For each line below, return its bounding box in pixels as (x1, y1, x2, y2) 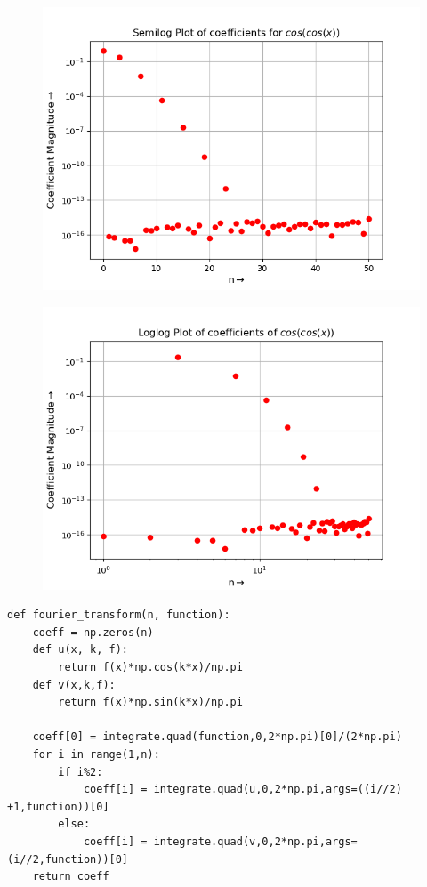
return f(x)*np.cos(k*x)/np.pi (58, 660, 243, 673)
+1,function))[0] (7, 800, 109, 813)
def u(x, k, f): (32, 643, 129, 657)
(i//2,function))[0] (7, 852, 129, 866)
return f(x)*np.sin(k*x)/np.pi (58, 696, 243, 709)
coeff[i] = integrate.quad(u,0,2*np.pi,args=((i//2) (83, 783, 402, 796)
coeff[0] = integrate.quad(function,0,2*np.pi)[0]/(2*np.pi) (32, 730, 402, 744)
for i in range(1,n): (32, 747, 160, 761)
